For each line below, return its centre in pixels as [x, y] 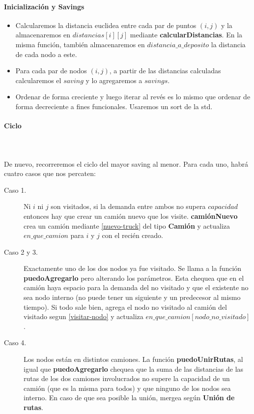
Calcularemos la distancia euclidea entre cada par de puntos [106, 25]
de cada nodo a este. [46, 54]
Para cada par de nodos [51, 71]
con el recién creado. [133, 235]
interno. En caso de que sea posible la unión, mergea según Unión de [129, 398]
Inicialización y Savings [44, 6]
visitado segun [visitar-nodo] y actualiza [84, 316]
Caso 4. [15, 342]
